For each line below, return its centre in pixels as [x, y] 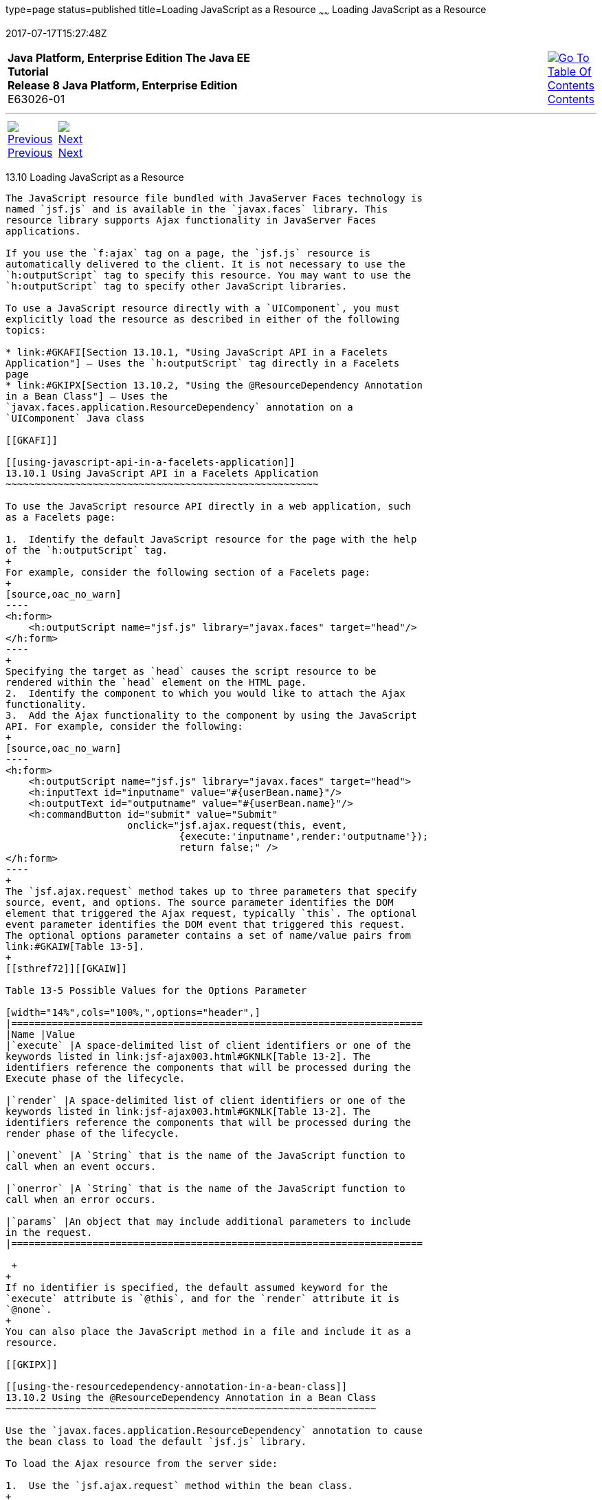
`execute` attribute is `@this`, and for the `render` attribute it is [203, 1298]
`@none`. [29, 1309]
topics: [26, 330]
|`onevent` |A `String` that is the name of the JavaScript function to [205, 1155]
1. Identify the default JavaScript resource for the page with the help [211, 539]
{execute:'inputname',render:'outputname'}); [304, 836]
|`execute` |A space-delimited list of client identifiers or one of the [209, 1045]
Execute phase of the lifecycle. [96, 1078]
